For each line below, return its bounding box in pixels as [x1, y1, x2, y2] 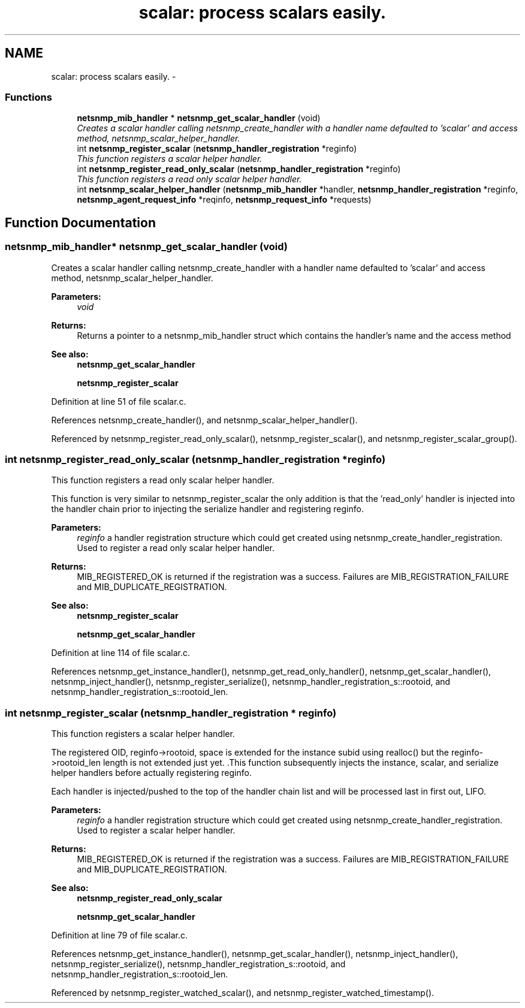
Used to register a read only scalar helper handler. [77, 543, 275, 553]
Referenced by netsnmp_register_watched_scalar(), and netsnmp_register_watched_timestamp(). [51, 988, 435, 998]
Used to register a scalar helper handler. [77, 825, 236, 836]
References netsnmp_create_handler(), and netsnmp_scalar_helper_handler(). [51, 414, 358, 425]
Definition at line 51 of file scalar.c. [51, 396, 186, 407]
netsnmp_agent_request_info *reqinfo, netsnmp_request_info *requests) [77, 194, 372, 205]
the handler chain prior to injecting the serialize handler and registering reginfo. [51, 504, 364, 514]
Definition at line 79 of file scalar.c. [51, 930, 188, 941]
